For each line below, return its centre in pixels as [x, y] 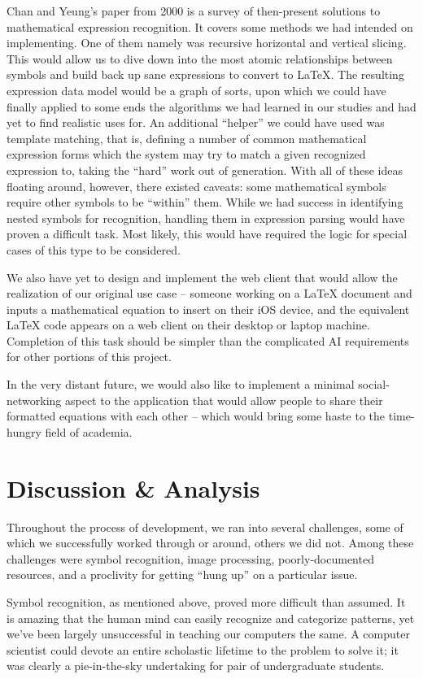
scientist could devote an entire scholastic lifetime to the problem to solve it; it [203, 649]
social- [374, 384]
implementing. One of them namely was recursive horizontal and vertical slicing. [207, 43]
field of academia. [89, 431]
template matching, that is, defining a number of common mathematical [187, 138]
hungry [24, 431]
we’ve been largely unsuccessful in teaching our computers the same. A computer [208, 634]
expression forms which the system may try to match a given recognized [186, 154]
